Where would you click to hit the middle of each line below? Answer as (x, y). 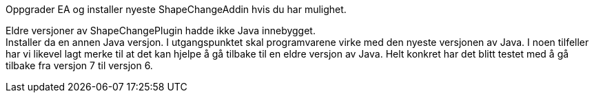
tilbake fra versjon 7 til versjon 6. (79, 65)
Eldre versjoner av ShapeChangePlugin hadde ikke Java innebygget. (161, 30)
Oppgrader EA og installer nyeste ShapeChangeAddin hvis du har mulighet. (176, 9)
